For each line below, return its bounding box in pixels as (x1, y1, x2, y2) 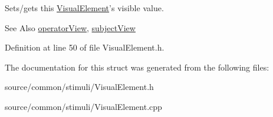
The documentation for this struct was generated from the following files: (5, 61, 269, 73)
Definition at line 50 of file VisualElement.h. (5, 41, 165, 54)
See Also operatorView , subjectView (5, 21, 136, 34)
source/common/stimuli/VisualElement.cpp (5, 100, 162, 112)
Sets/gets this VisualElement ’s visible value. (5, 2, 164, 14)
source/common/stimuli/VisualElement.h (5, 81, 154, 93)
